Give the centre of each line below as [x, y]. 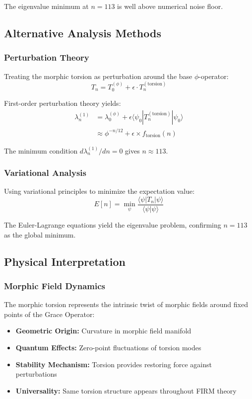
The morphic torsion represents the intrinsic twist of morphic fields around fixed [126, 304]
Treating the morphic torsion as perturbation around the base [98, 76]
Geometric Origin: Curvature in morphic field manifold [103, 331]
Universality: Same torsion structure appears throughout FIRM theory [126, 390]
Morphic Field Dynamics [55, 285]
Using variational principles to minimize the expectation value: [99, 191]
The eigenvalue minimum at [46, 6]
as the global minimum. [40, 234]
